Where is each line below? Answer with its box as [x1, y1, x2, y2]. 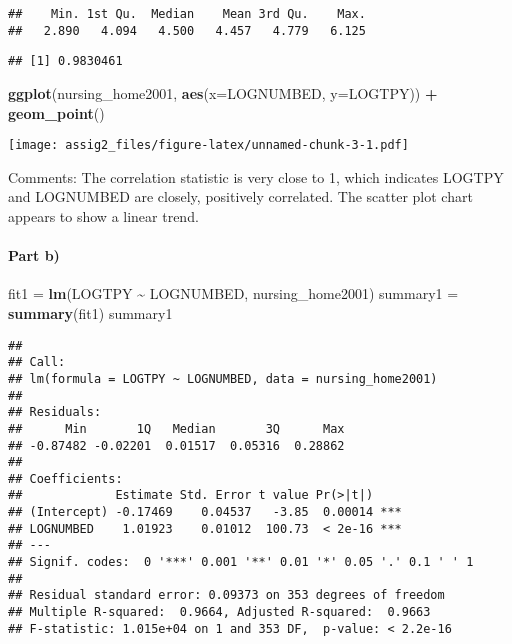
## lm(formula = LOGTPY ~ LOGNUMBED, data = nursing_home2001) [8, 371, 438, 386]
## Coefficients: [8, 471, 123, 486]
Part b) [8, 245, 60, 266]
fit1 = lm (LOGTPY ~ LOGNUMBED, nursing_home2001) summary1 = [8, 283, 459, 304]
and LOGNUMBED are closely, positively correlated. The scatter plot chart [8, 186, 473, 207]
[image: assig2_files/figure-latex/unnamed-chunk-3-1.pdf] [8, 138, 409, 153]
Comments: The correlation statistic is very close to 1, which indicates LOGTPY [8, 166, 504, 187]
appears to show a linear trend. [8, 206, 199, 226]
